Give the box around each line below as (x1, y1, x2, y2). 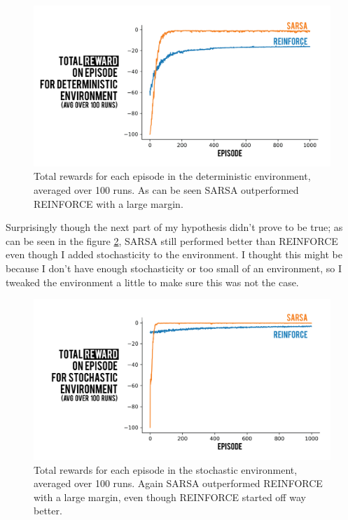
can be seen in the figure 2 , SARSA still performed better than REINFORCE (6, 233, 338, 248)
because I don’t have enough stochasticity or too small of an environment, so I (6, 260, 342, 275)
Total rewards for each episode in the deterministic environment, (34, 169, 311, 183)
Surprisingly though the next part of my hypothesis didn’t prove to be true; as (6, 220, 343, 234)
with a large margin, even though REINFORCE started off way (34, 489, 306, 504)
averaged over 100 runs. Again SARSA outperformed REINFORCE (34, 476, 323, 491)
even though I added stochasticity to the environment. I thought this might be (6, 247, 342, 262)
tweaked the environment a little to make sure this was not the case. (6, 274, 299, 289)
